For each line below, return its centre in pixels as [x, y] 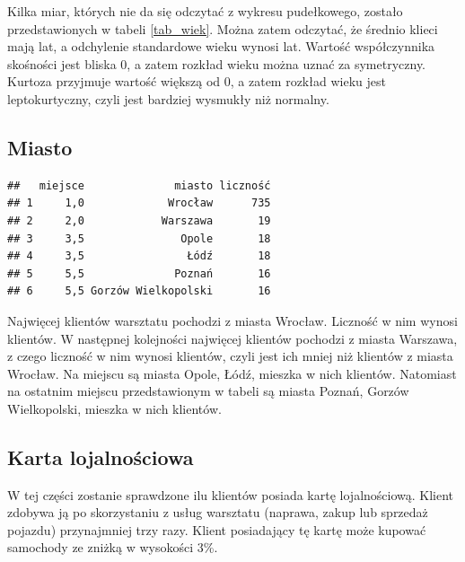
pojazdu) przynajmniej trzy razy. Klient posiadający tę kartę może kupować [217, 529]
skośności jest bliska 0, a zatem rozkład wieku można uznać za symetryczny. [217, 63]
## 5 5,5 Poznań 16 [139, 273]
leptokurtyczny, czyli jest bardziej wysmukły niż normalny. [168, 98]
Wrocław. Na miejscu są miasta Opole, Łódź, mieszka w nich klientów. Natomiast [232, 373]
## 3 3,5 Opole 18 [139, 238]
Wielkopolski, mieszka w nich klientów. [114, 408]
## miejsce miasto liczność [139, 185]
